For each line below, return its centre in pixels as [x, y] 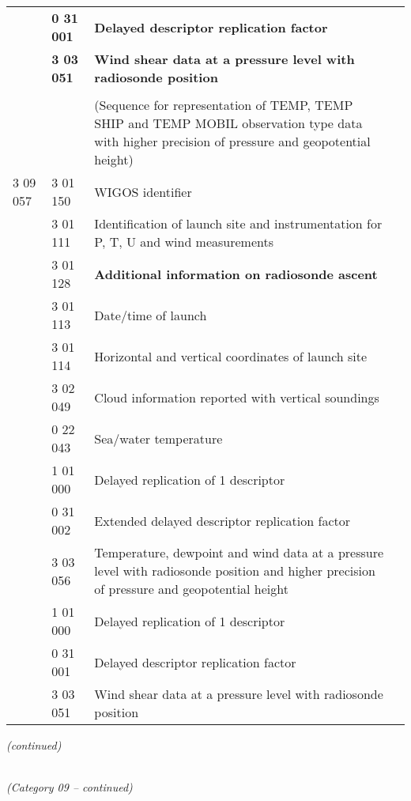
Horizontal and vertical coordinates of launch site [231, 356]
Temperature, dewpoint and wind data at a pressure [239, 552]
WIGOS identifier [143, 191]
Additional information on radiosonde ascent [236, 274]
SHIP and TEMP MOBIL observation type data [228, 123]
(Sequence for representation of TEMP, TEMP [224, 105]
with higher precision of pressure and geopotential [232, 141]
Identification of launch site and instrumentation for [238, 223]
